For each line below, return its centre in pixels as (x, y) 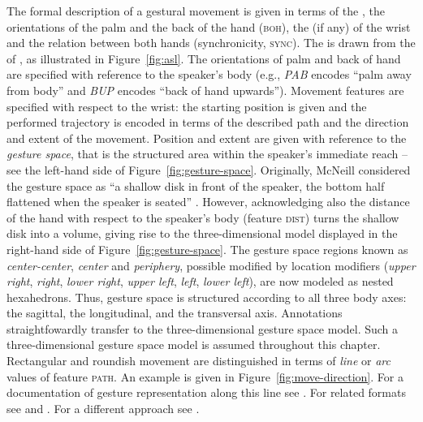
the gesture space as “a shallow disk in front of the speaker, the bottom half (196, 185)
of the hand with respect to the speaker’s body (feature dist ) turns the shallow (203, 217)
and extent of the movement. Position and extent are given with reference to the (207, 138)
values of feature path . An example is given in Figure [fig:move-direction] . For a (205, 376)
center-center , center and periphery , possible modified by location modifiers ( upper (211, 265)
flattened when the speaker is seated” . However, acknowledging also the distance (208, 202)
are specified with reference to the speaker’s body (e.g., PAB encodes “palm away (209, 74)
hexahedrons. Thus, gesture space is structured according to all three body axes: (207, 297)
